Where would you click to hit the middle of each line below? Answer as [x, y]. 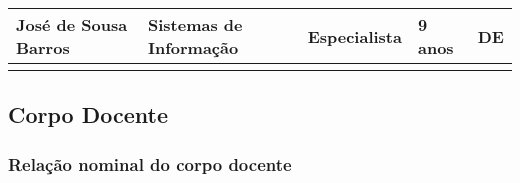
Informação [193, 47]
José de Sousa [72, 24]
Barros [43, 47]
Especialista [354, 36]
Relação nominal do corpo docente [150, 163]
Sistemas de [195, 24]
